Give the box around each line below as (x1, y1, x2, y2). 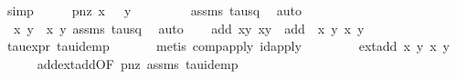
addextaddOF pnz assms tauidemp (37, 54, 239, 73)
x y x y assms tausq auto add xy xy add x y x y (13, 18, 365, 37)
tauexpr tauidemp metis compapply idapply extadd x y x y (6, 36, 450, 55)
